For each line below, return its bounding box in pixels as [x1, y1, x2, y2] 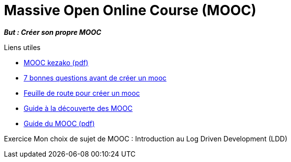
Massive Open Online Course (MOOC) [4, 2, 257, 19]
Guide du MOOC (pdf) [24, 119, 95, 128]
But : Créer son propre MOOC [4, 27, 101, 36]
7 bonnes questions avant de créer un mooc [24, 73, 167, 82]
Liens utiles [4, 43, 41, 52]
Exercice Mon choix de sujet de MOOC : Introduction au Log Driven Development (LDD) [4, 134, 288, 143]
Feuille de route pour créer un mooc [24, 88, 140, 97]
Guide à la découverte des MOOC [24, 104, 133, 112]
